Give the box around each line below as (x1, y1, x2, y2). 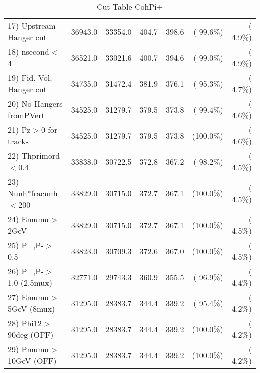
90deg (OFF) (8, 329, 54, 340)
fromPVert (8, 109, 45, 121)
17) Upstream (8, 20, 56, 31)
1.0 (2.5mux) (8, 277, 52, 288)
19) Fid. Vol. (8, 72, 52, 83)
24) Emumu (8, 213, 49, 225)
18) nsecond (8, 46, 49, 57)
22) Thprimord (8, 150, 60, 161)
